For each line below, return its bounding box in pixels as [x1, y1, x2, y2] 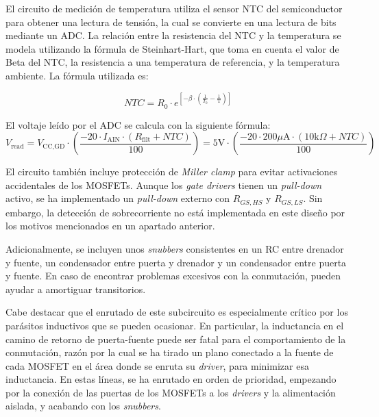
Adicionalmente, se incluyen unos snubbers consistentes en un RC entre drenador [5, 241, 344, 255]
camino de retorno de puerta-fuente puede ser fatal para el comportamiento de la [5, 331, 346, 346]
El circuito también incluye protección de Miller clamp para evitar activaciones [5, 164, 338, 179]
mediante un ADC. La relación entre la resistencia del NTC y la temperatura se [5, 28, 341, 42]
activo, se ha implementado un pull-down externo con [5, 191, 230, 205]
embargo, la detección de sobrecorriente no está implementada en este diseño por [5, 205, 345, 219]
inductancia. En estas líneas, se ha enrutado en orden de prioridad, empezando [5, 372, 337, 386]
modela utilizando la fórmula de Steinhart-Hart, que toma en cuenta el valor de [5, 41, 339, 55]
